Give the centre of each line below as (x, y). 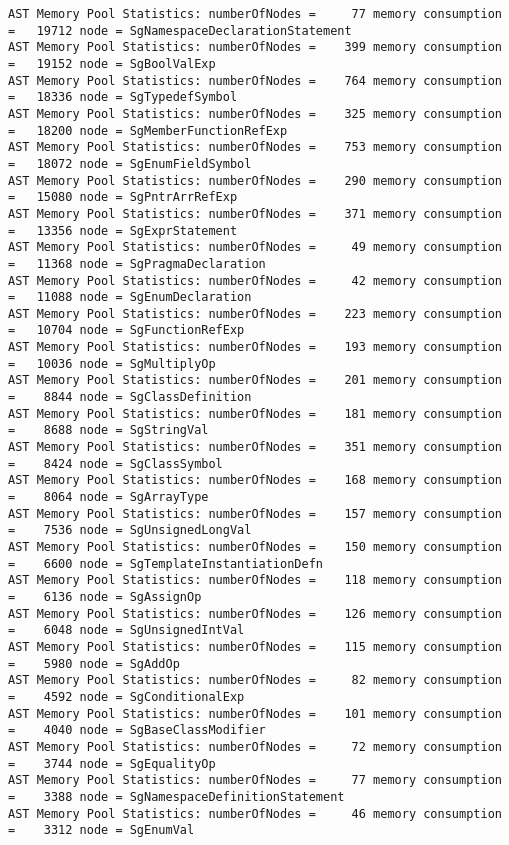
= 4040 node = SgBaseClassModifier (137, 730)
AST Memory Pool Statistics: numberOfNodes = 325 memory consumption (255, 113)
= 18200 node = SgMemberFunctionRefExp (148, 130)
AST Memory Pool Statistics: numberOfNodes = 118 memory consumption (255, 580)
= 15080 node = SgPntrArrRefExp (123, 197)
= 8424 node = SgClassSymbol (115, 463)
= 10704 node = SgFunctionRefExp (126, 330)
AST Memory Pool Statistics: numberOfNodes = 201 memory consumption (255, 380)
